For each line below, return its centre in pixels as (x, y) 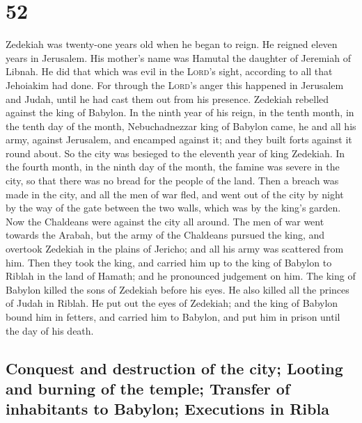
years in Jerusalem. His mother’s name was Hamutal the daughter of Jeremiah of (178, 57)
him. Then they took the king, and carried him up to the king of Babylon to (169, 262)
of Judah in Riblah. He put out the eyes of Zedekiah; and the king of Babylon (172, 303)
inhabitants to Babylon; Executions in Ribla (167, 409)
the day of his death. (50, 330)
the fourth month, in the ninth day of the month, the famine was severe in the (173, 167)
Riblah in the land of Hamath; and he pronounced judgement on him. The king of (181, 276)
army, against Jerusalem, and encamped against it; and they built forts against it (179, 139)
